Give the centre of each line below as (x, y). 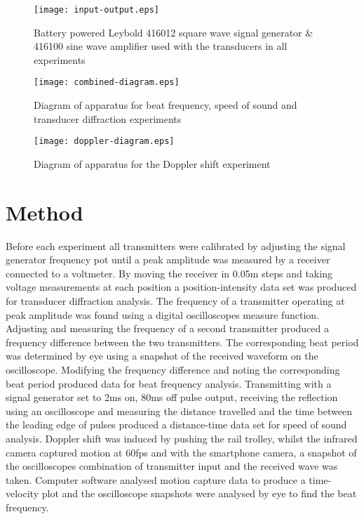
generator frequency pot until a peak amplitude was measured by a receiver (168, 259)
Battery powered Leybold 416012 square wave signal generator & (174, 32)
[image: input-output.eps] (96, 10)
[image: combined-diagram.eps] (107, 83)
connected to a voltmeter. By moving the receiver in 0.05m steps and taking (169, 273)
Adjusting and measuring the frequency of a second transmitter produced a (167, 328)
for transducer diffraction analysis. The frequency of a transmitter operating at (175, 301)
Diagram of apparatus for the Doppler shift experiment (152, 163)
